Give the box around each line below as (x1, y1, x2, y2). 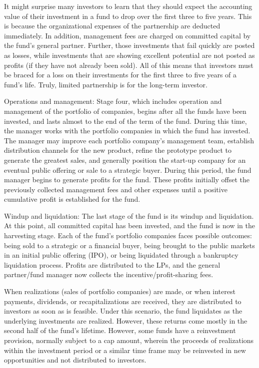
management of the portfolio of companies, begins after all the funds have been (4, 105, 246, 116)
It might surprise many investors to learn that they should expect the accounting (4, 1, 252, 11)
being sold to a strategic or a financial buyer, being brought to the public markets (4, 240, 255, 250)
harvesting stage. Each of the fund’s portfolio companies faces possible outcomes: (4, 230, 252, 241)
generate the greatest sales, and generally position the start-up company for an (4, 154, 246, 165)
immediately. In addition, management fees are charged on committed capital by (4, 30, 251, 40)
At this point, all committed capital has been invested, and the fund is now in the (4, 220, 255, 231)
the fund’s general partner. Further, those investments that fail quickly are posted (4, 40, 255, 50)
